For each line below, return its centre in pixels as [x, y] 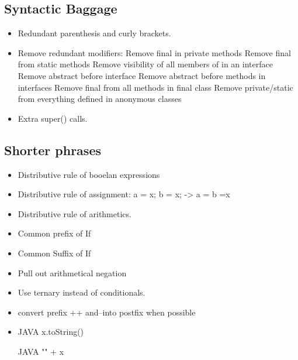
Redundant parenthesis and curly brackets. [94, 33]
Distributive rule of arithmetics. [74, 213]
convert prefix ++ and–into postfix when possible [107, 312]
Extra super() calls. [53, 118]
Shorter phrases [53, 150]
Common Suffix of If [54, 253]
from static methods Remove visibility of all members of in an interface [145, 64]
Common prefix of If [54, 233]
